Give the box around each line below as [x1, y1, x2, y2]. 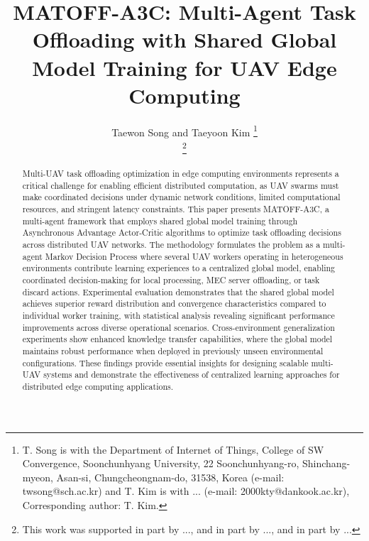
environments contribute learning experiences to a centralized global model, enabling [22, 262, 336, 274]
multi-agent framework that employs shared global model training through [22, 214, 298, 226]
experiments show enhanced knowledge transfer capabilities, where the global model [22, 333, 333, 345]
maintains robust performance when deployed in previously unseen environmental [22, 344, 324, 356]
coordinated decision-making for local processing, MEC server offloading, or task [22, 273, 320, 285]
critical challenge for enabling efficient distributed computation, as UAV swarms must [22, 179, 339, 191]
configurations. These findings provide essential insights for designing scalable [22, 356, 309, 368]
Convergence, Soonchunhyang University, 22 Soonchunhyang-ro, [22, 456, 299, 471]
